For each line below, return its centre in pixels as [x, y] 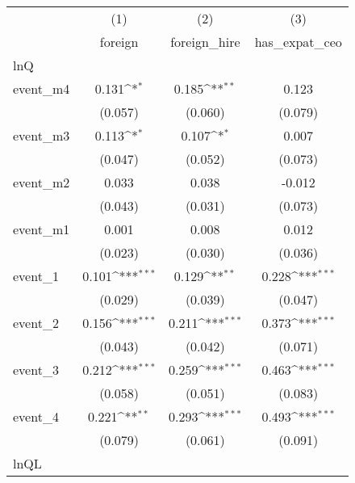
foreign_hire [205, 42]
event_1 [36, 276]
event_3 [36, 370]
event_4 [36, 416]
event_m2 [42, 182]
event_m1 [42, 229]
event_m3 [42, 135]
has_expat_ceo [298, 42]
